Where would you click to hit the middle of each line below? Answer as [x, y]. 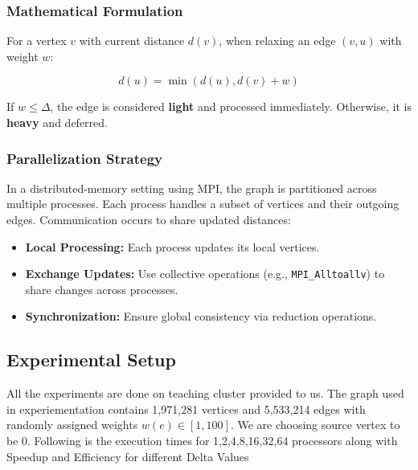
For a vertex [37, 41]
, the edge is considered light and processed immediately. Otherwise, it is [231, 106]
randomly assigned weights [72, 425]
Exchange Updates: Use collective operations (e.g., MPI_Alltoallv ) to [205, 274]
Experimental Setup [91, 360]
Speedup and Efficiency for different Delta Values [128, 456]
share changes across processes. [102, 289]
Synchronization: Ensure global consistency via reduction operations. [201, 316]
